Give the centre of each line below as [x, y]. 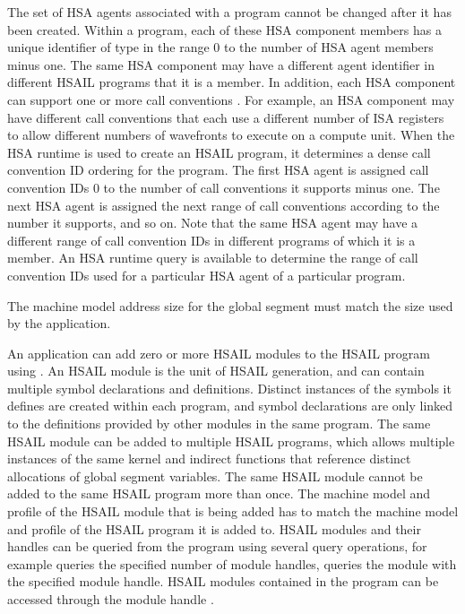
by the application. [59, 323]
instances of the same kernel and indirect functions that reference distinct [209, 458]
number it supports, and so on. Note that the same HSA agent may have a [213, 223]
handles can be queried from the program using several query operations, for [217, 546]
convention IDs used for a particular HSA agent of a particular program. [207, 275]
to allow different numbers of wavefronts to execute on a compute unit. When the [231, 135]
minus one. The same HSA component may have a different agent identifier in [221, 64]
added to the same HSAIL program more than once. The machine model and [219, 493]
